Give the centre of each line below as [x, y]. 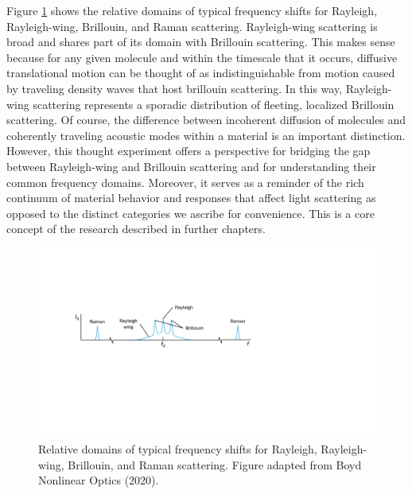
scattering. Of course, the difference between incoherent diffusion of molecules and [206, 120]
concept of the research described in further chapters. [136, 229]
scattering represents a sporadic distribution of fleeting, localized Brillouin [214, 104]
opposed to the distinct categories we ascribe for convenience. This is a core [190, 213]
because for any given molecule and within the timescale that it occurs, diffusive [202, 57]
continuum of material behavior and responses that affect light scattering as [191, 198]
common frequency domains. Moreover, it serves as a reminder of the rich [185, 182]
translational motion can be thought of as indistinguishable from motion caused [201, 73]
